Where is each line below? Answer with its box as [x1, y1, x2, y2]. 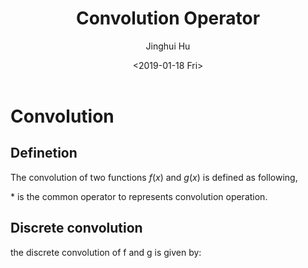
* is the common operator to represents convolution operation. [10, 190, 268, 202]
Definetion [10, 145, 78, 162]
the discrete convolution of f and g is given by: [10, 246, 202, 258]
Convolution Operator [75, 7, 261, 30]
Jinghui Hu [145, 40, 191, 52]
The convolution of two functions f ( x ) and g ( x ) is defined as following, [10, 171, 298, 183]
